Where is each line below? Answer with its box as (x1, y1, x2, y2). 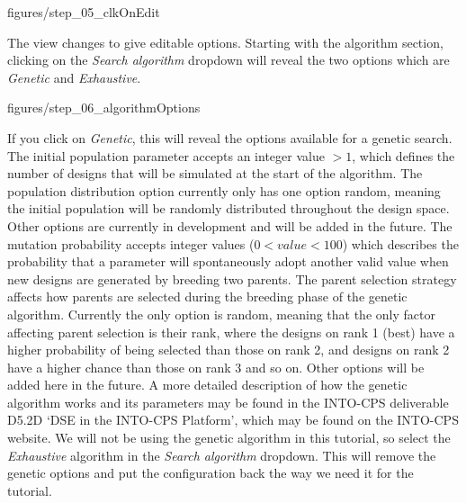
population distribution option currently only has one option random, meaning (7, 181, 441, 200)
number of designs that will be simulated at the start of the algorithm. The (7, 164, 423, 183)
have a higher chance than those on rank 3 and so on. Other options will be (7, 357, 425, 376)
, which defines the (352, 146, 455, 165)
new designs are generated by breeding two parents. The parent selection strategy (7, 269, 457, 288)
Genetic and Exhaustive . (7, 67, 141, 86)
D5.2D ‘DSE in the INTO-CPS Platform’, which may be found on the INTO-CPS (7, 410, 459, 429)
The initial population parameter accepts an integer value (7, 146, 325, 165)
